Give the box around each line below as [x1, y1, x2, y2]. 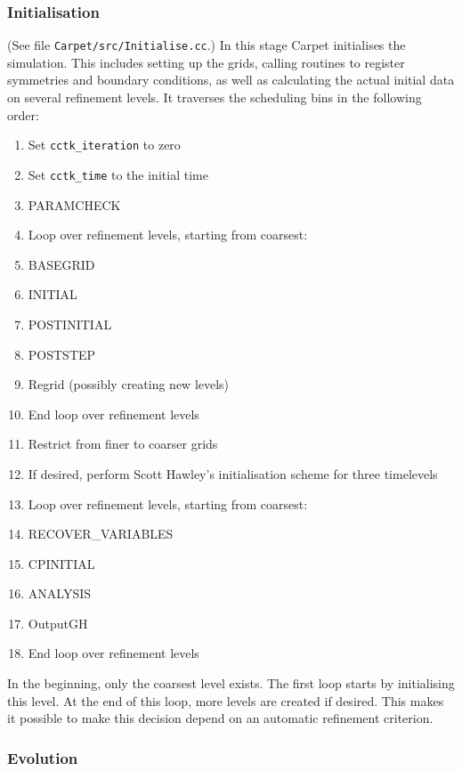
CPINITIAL [28, 554, 95, 572]
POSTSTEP [28, 345, 96, 363]
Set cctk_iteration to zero [28, 135, 181, 154]
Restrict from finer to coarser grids [28, 434, 218, 453]
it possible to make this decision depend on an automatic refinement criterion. [7, 709, 434, 727]
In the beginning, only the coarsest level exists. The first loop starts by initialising [7, 674, 455, 693]
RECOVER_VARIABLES [28, 524, 174, 543]
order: [7, 105, 39, 124]
